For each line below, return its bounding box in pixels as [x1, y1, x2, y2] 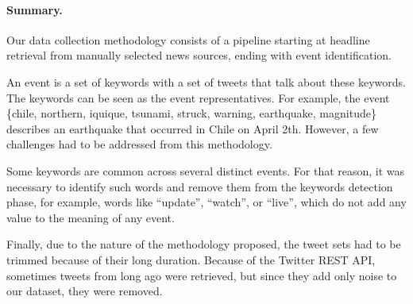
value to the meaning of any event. [6, 209, 175, 225]
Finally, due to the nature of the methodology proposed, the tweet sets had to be [6, 236, 401, 252]
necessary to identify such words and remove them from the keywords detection [6, 178, 393, 194]
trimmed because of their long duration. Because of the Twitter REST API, [6, 251, 376, 267]
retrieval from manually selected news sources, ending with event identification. [6, 47, 392, 63]
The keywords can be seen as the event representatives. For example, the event [6, 89, 390, 106]
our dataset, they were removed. [6, 283, 163, 299]
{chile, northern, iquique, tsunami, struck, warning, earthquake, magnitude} [6, 105, 376, 121]
